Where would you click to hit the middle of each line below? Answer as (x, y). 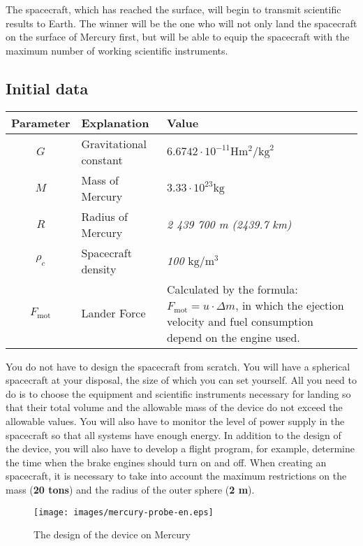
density (99, 268)
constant (102, 159)
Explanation (115, 122)
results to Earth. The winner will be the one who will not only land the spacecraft (181, 23)
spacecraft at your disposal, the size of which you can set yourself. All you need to (181, 380)
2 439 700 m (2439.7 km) (229, 224)
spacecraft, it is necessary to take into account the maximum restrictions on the (176, 476)
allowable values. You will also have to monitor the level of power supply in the (175, 421)
